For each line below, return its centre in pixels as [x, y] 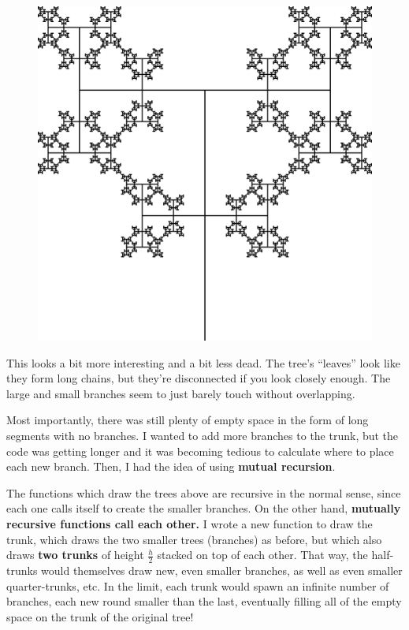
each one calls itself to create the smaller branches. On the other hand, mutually [204, 508]
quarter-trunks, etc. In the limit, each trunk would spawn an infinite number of [198, 585]
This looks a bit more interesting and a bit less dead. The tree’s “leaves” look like [203, 362]
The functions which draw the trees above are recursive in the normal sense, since [204, 492]
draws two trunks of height [75, 555]
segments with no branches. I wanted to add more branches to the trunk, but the [203, 435]
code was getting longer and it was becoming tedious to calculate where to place [200, 451]
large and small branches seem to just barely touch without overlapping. [181, 393]
